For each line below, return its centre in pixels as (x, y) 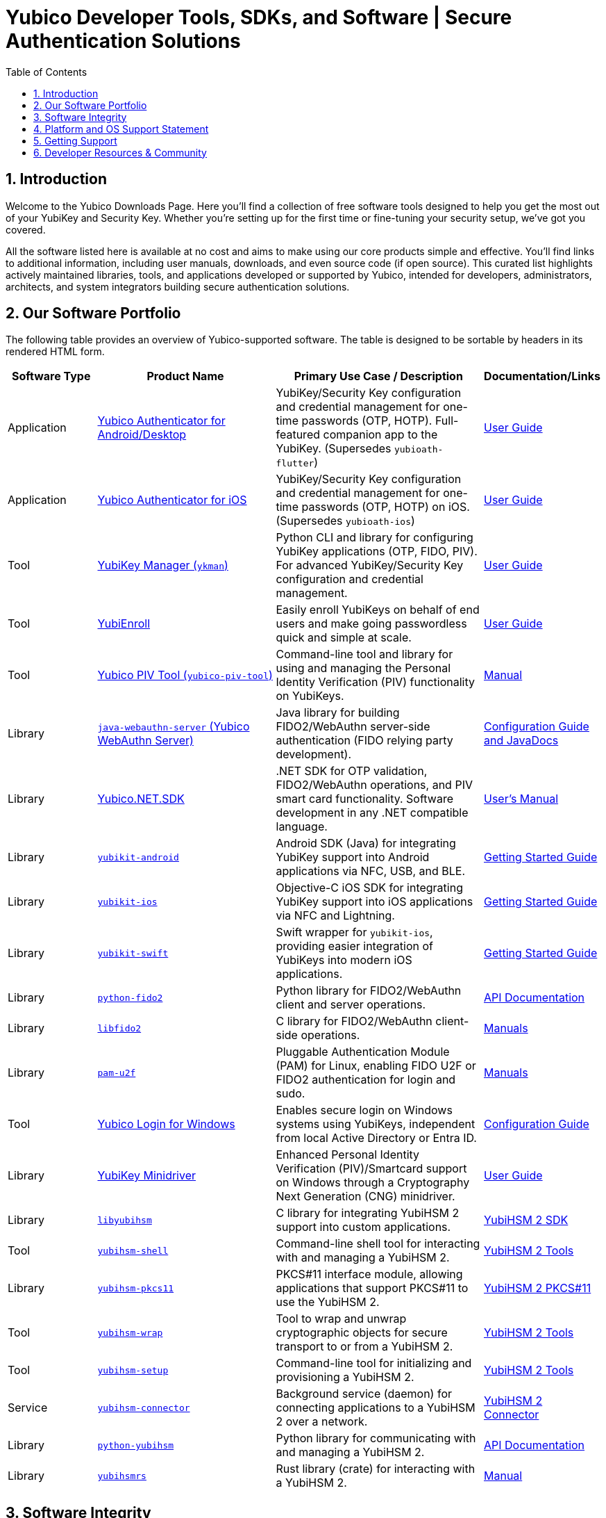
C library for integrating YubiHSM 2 (368, 1213)
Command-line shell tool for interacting (378, 1244)
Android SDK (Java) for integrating (366, 843)
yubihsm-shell (133, 1250)
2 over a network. (322, 1422)
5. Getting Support (75, 140)
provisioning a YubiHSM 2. (345, 1377)
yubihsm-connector (144, 1407)
